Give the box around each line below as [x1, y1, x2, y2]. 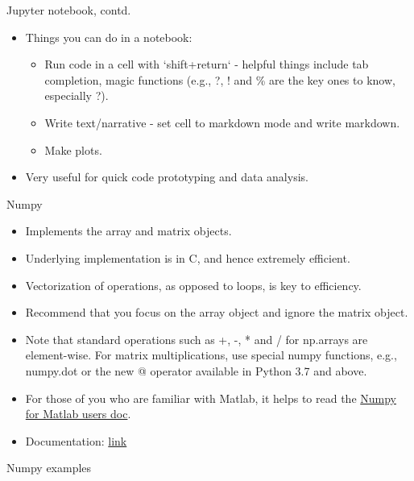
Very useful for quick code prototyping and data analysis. [25, 168, 308, 185]
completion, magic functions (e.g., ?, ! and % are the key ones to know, [44, 71, 395, 88]
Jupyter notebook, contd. [6, 2, 131, 18]
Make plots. [44, 141, 102, 158]
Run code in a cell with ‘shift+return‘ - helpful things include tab [44, 56, 369, 73]
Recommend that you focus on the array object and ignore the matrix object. [25, 304, 408, 321]
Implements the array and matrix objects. [25, 222, 232, 239]
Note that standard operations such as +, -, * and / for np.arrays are [25, 330, 368, 347]
